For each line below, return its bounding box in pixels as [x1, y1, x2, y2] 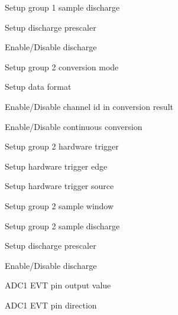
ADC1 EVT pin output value [5, 279, 111, 291]
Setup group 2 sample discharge [5, 219, 120, 232]
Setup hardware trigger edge [5, 160, 108, 172]
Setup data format [5, 80, 72, 93]
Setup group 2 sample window [5, 199, 114, 212]
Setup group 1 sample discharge [5, 1, 120, 13]
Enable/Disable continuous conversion [5, 120, 143, 132]
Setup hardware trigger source [5, 180, 114, 192]
